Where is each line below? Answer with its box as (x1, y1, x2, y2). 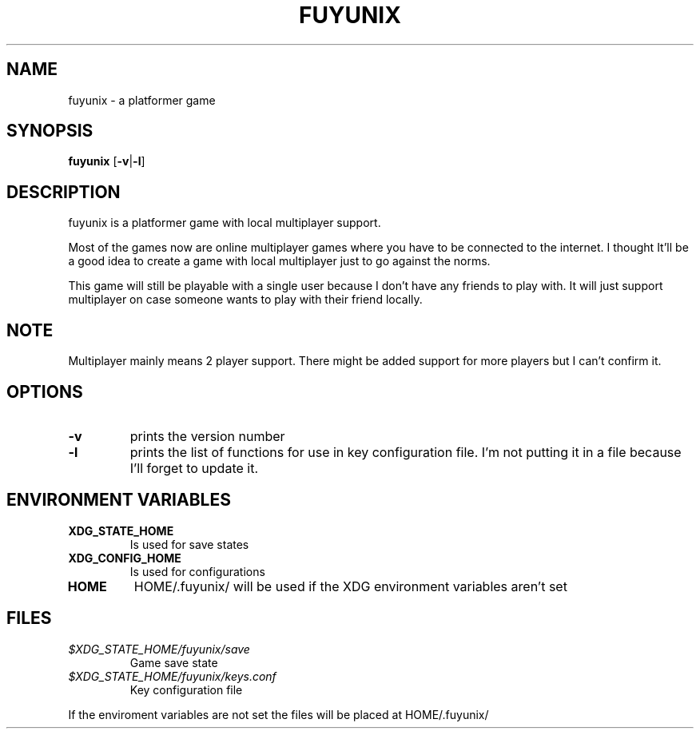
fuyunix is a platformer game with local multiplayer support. (68, 216, 381, 230)
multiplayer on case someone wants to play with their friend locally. (68, 292, 423, 307)
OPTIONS (6, 381, 83, 402)
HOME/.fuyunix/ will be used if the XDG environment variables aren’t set (133, 578, 567, 594)
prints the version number (129, 427, 285, 444)
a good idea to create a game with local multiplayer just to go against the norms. (68, 254, 491, 268)
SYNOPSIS (6, 121, 93, 141)
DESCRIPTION (6, 181, 121, 202)
